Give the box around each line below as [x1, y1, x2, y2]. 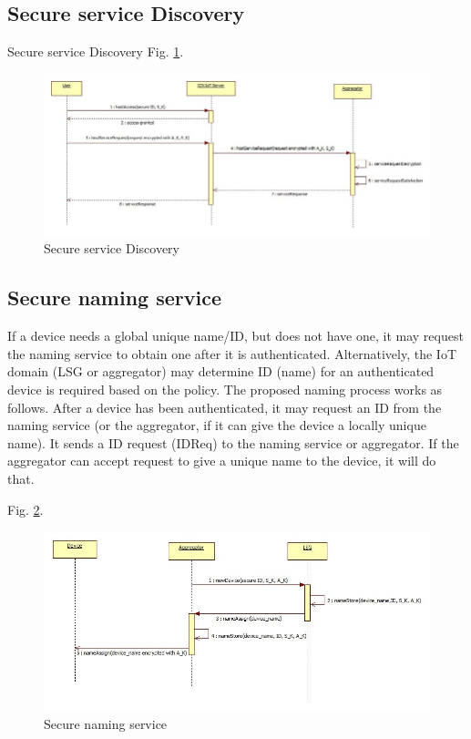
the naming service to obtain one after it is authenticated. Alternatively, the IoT [7, 344, 456, 363]
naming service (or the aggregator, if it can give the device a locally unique [7, 416, 426, 435]
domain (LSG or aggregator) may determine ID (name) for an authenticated [7, 362, 435, 381]
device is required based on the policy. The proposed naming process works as [7, 380, 443, 399]
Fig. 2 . [7, 499, 44, 518]
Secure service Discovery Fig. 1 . [7, 42, 184, 61]
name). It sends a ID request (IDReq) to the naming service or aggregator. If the [7, 433, 459, 452]
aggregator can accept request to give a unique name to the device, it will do [7, 451, 436, 470]
